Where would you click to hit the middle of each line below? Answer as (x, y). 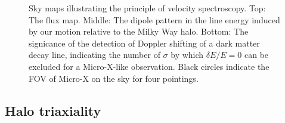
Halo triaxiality (53, 110)
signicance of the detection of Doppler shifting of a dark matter (144, 43)
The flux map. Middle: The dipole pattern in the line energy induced (154, 19)
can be (257, 55)
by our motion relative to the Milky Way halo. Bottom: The (139, 31)
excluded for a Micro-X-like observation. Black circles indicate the (149, 66)
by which (187, 55)
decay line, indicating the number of (95, 55)
